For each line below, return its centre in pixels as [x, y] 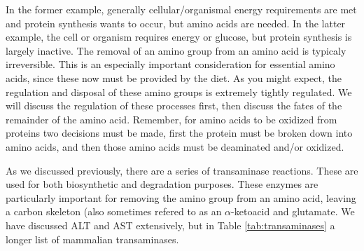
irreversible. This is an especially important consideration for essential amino [170, 64]
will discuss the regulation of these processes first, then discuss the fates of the [174, 106]
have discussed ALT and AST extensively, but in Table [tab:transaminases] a [170, 225]
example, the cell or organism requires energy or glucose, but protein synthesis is [179, 37]
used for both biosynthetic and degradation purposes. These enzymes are [162, 184]
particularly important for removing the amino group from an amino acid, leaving [181, 197]
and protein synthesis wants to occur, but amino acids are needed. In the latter [176, 23]
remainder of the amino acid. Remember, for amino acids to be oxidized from [171, 119]
